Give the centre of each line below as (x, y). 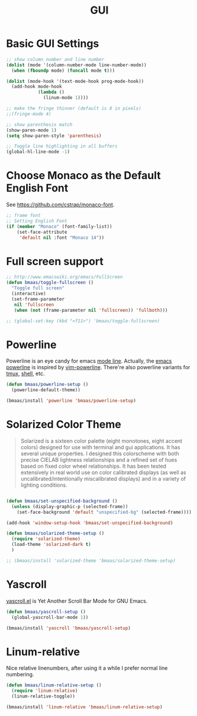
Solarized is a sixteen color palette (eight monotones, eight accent (101, 441)
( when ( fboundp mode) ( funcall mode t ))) (63, 71)
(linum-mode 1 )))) (66, 98)
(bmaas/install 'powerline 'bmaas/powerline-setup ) (71, 401)
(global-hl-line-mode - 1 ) (38, 152)
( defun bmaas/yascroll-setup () (46, 612)
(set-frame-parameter (38, 299)
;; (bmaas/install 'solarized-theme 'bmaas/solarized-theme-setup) (91, 561)
